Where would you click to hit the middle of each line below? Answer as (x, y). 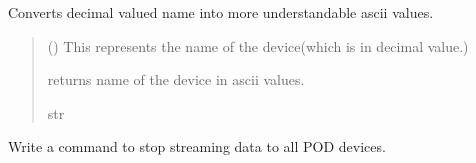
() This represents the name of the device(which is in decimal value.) (258, 45)
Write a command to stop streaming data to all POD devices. (197, 146)
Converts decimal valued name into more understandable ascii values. (221, 12)
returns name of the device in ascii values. (176, 79)
